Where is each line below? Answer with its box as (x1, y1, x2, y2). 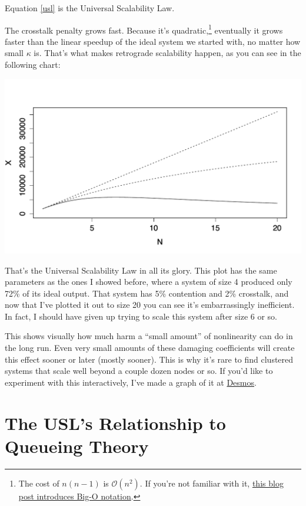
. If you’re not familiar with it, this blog (139, 477, 284, 489)
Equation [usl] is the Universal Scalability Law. (5, 2, 175, 14)
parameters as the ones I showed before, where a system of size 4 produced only (5, 275, 292, 288)
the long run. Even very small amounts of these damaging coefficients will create (5, 341, 295, 354)
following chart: (5, 58, 61, 71)
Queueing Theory (5, 433, 149, 458)
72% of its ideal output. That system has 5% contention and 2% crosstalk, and (5, 287, 289, 299)
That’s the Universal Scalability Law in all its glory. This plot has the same (5, 264, 277, 276)
